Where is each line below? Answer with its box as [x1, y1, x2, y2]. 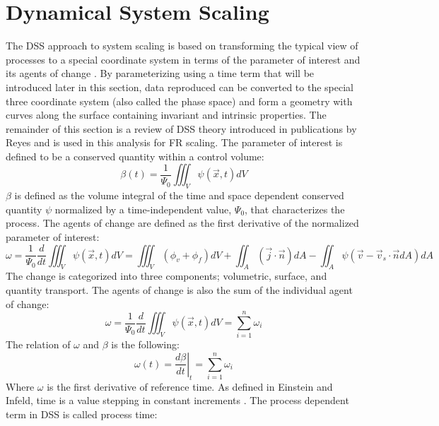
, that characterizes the [245, 201, 345, 216]
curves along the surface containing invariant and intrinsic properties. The [6, 107, 327, 122]
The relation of [6, 337, 71, 352]
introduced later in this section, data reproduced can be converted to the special [6, 79, 353, 94]
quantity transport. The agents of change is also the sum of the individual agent [6, 283, 353, 297]
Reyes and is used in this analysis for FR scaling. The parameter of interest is [6, 135, 343, 150]
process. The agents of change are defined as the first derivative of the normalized [6, 215, 359, 230]
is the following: [111, 337, 180, 352]
